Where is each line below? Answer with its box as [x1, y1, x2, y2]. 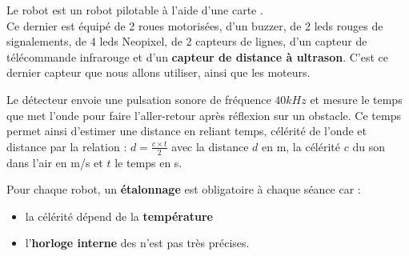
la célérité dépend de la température [25, 207, 213, 224]
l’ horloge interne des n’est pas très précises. [25, 234, 250, 251]
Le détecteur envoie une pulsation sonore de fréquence [6, 90, 271, 107]
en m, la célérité [261, 138, 341, 154]
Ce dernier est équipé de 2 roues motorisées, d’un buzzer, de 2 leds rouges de [6, 17, 383, 34]
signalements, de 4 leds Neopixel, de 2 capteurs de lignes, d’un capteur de [6, 33, 367, 50]
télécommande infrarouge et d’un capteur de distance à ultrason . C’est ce [6, 48, 388, 65]
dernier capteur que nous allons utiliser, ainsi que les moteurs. [6, 64, 311, 81]
